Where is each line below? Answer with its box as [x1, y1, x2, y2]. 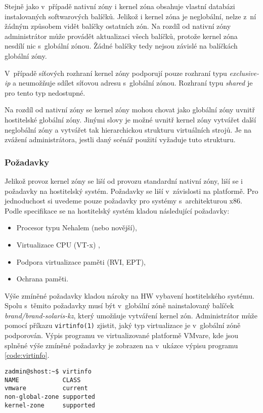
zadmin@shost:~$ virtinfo [5, 367, 92, 375]
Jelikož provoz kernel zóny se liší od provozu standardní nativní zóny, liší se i [5, 175, 243, 186]
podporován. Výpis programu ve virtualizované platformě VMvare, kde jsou [5, 330, 239, 341]
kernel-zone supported [5, 401, 95, 409]
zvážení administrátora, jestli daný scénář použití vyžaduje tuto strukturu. [5, 134, 236, 145]
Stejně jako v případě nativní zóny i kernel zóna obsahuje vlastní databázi [5, 1, 235, 11]
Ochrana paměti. [16, 273, 69, 284]
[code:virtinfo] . [5, 350, 50, 360]
